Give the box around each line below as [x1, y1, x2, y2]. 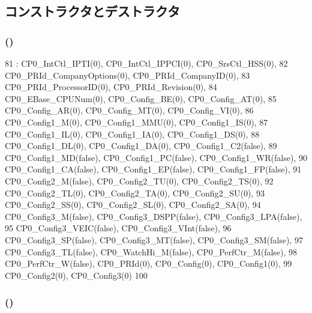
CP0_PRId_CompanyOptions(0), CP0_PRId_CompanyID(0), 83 [5, 68, 250, 81]
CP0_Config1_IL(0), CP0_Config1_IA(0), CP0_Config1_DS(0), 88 [5, 127, 260, 140]
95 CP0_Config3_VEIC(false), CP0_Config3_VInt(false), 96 [5, 222, 232, 234]
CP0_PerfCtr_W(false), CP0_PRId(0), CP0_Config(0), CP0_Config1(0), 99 [5, 257, 292, 270]
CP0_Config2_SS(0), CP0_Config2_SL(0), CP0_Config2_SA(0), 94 [5, 198, 261, 211]
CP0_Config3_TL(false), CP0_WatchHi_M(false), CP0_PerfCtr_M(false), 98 [5, 245, 298, 258]
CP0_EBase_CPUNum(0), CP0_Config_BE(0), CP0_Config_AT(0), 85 [5, 92, 277, 105]
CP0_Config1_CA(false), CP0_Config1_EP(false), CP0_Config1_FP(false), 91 [5, 163, 302, 175]
